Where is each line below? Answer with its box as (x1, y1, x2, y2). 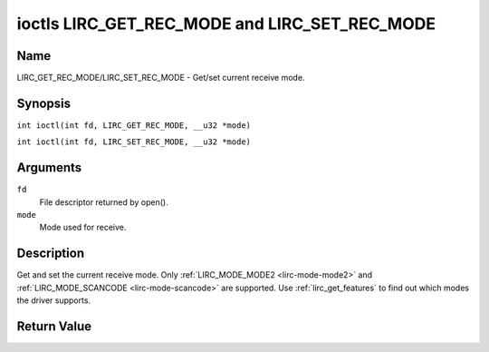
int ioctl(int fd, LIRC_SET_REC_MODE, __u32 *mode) (16, 137, 252, 147)
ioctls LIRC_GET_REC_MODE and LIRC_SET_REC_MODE (16, 14, 436, 34)
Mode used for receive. (39, 222, 127, 233)
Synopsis (16, 95, 72, 111)
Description (16, 246, 85, 261)
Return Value (16, 318, 92, 334)
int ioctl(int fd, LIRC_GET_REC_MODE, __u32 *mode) (16, 120, 252, 131)
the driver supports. (16, 295, 91, 306)
